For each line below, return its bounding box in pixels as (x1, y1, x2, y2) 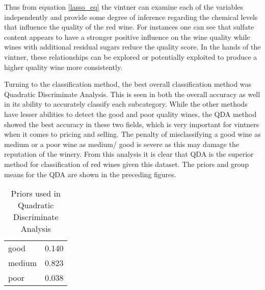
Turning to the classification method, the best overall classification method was (4, 79, 252, 89)
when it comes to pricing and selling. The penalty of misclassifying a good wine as (4, 129, 261, 139)
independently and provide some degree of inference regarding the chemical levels (4, 11, 258, 22)
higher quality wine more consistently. (4, 61, 123, 72)
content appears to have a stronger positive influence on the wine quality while (4, 31, 250, 42)
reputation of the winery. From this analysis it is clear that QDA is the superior (4, 149, 254, 159)
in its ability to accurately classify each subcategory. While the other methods (4, 99, 248, 109)
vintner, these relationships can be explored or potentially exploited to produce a (4, 51, 257, 62)
